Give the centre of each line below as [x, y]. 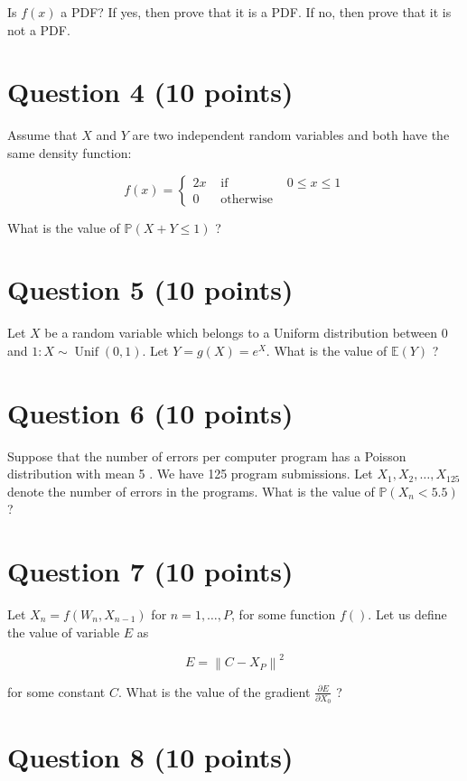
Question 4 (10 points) [150, 92]
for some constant [56, 691]
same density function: [70, 152]
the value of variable [64, 632]
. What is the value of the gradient [214, 691]
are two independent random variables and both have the [291, 135]
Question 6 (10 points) [150, 412]
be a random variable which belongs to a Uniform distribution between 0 [246, 333]
